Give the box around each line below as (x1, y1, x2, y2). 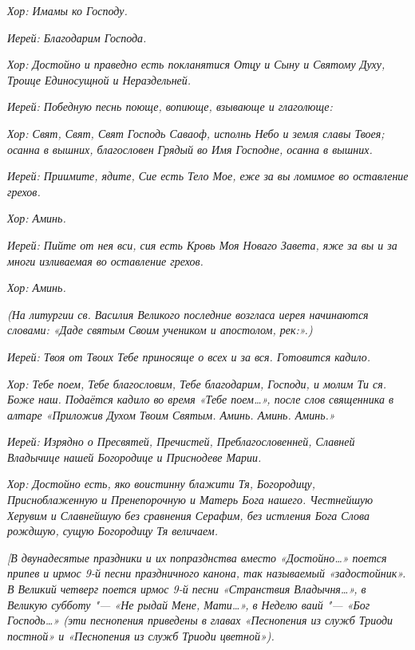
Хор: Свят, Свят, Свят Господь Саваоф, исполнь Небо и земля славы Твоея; (7, 124, 385, 141)
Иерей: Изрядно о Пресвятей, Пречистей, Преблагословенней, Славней (7, 433, 355, 450)
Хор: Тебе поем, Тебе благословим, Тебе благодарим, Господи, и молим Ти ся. (7, 375, 387, 392)
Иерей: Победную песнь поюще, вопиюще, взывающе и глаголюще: (7, 98, 333, 115)
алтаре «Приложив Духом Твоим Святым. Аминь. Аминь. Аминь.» (7, 406, 335, 423)
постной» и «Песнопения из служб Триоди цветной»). (7, 627, 275, 644)
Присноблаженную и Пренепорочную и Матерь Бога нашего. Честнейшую (7, 491, 373, 508)
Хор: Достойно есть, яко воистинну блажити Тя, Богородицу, (7, 475, 315, 492)
